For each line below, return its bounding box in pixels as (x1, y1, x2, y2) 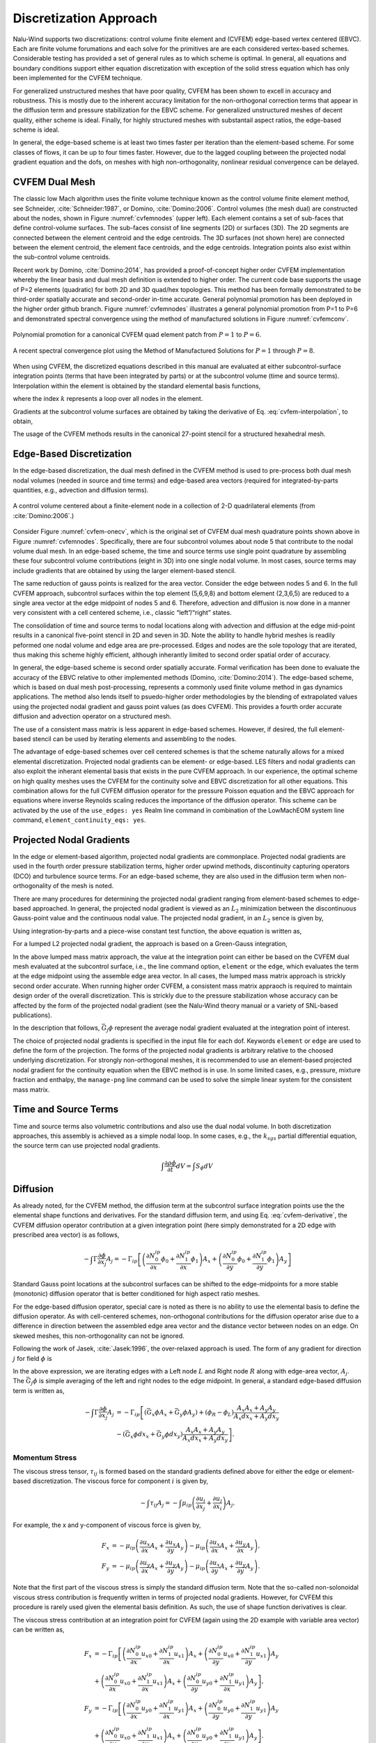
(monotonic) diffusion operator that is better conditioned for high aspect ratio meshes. (13, 1290, 260, 1298)
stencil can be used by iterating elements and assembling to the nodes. (32, 735, 237, 743)
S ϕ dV (195, 1162, 214, 1171)
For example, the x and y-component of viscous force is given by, (13, 1521, 201, 1529)
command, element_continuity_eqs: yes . (13, 816, 146, 824)
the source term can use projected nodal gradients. (13, 1141, 160, 1150)
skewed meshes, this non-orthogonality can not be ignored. (13, 1332, 185, 1340)
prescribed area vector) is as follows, (13, 1231, 120, 1239)
